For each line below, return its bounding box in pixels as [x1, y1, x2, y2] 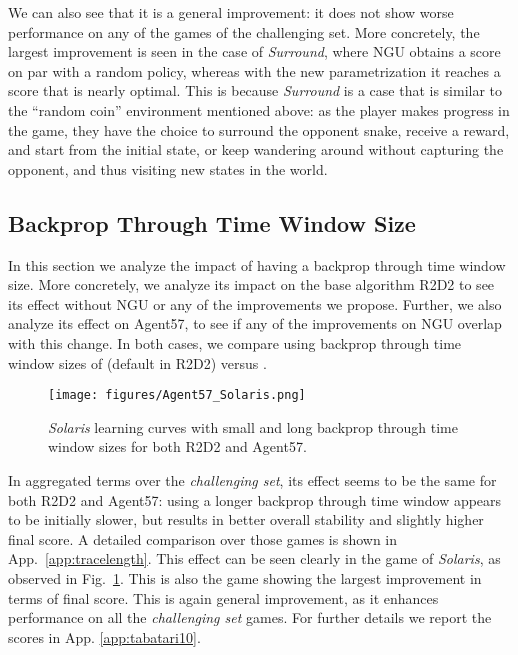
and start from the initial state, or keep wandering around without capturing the [8, 139, 504, 160]
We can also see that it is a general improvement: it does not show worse [8, 2, 454, 22]
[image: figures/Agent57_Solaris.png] [48, 388, 306, 403]
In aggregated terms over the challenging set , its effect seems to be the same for [8, 469, 497, 490]
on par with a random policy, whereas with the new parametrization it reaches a [8, 60, 501, 81]
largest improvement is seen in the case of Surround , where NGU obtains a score [8, 41, 501, 62]
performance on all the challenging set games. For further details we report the [8, 607, 492, 628]
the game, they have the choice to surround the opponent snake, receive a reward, [8, 119, 510, 140]
